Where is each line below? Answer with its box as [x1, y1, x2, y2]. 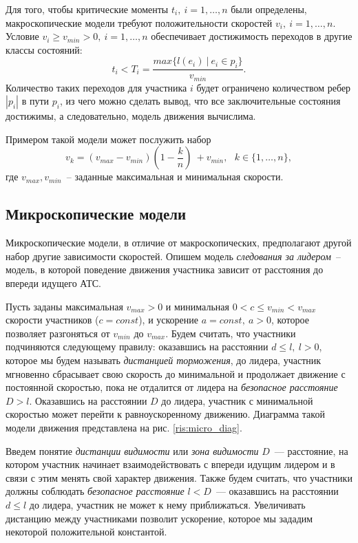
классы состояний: [6, 42, 83, 56]
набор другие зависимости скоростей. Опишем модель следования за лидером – [6, 248, 341, 263]
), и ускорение [138, 312, 199, 327]
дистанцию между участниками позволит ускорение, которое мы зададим [6, 511, 313, 525]
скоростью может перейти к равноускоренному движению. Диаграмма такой [6, 407, 325, 421]
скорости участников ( [6, 312, 99, 327]
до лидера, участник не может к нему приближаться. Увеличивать [29, 497, 306, 511]
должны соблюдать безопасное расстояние [6, 484, 185, 498]
